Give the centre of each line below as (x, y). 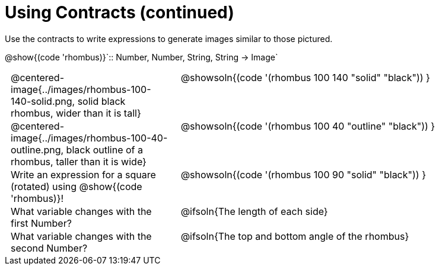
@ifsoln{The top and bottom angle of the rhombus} (295, 236)
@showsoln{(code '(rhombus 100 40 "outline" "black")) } (308, 126)
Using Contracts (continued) (120, 12)
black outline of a (104, 150)
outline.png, (37, 150)
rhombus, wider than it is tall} (76, 113)
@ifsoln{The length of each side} (254, 211)
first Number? (41, 223)
